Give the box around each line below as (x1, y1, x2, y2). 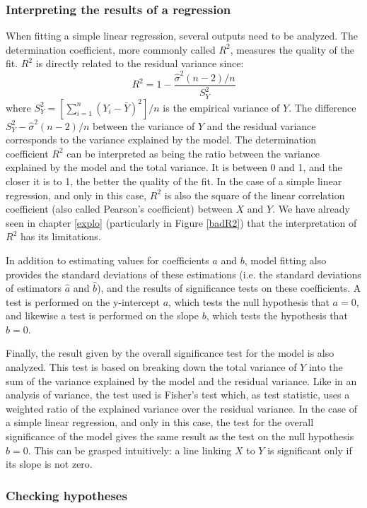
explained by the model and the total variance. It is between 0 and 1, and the (6, 160, 342, 175)
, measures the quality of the (230, 42, 354, 57)
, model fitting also (244, 252, 327, 267)
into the (308, 360, 343, 374)
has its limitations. (20, 229, 101, 244)
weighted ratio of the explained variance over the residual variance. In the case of (6, 401, 357, 415)
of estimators (6, 280, 62, 295)
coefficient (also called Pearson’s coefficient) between (6, 201, 233, 216)
